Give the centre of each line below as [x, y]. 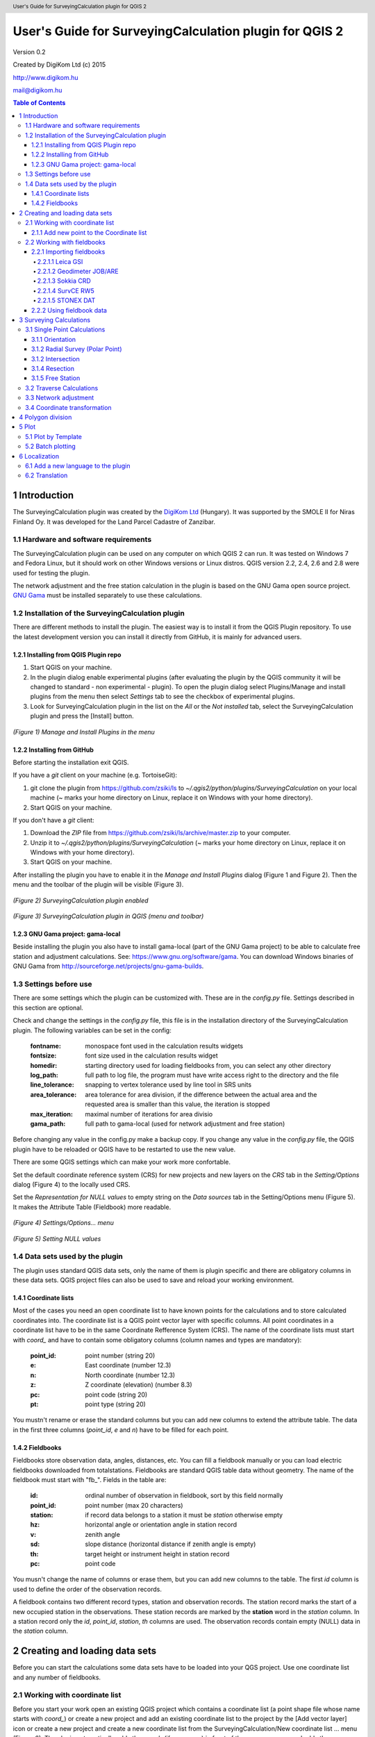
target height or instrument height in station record [157, 1554]
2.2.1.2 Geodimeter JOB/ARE [78, 272]
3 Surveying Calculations [55, 320]
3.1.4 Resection [53, 368]
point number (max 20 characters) [134, 1505]
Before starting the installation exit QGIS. [71, 762]
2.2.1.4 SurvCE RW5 [66, 290]
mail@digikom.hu [37, 90]
